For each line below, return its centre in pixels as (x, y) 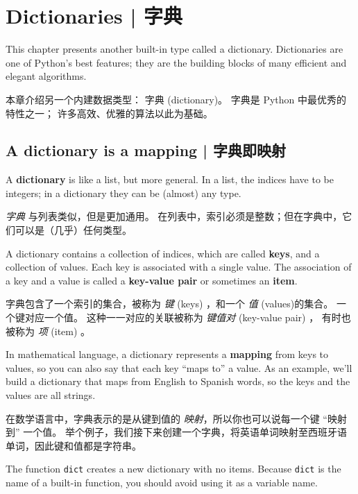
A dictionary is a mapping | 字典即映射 (146, 150)
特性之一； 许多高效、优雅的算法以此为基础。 (109, 113)
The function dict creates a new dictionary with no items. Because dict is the (173, 469)
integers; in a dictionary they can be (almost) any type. (123, 193)
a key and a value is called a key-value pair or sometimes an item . (152, 280)
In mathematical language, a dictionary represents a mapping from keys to (167, 354)
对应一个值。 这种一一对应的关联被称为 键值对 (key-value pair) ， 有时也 (188, 317)
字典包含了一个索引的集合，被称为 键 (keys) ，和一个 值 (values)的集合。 (170, 304)
